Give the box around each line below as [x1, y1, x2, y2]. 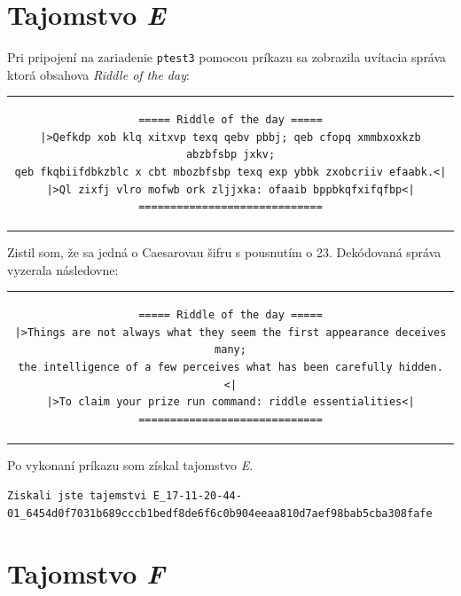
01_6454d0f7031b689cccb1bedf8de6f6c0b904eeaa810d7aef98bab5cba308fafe [7, 507, 433, 521]
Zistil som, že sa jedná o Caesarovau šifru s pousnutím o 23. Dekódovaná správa [7, 243, 441, 262]
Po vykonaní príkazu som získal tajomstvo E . [7, 455, 254, 474]
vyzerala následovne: [7, 260, 119, 278]
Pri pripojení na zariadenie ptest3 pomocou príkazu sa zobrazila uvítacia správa [7, 48, 447, 67]
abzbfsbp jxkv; [185, 148, 276, 161]
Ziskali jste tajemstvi [7, 490, 147, 503]
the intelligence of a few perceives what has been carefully [18, 360, 393, 373]
